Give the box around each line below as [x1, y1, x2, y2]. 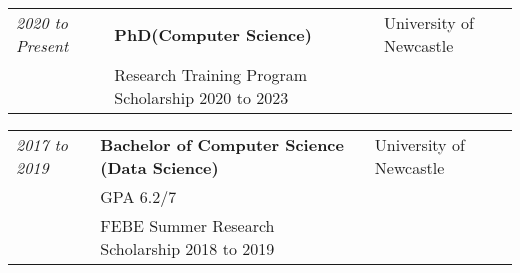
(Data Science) [100, 156, 219, 179]
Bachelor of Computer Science [100, 133, 344, 156]
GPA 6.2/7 [100, 185, 177, 208]
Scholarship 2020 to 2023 [114, 86, 289, 109]
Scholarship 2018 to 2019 [100, 237, 275, 260]
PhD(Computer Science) [114, 22, 312, 46]
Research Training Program [114, 63, 308, 86]
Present [16, 34, 69, 57]
